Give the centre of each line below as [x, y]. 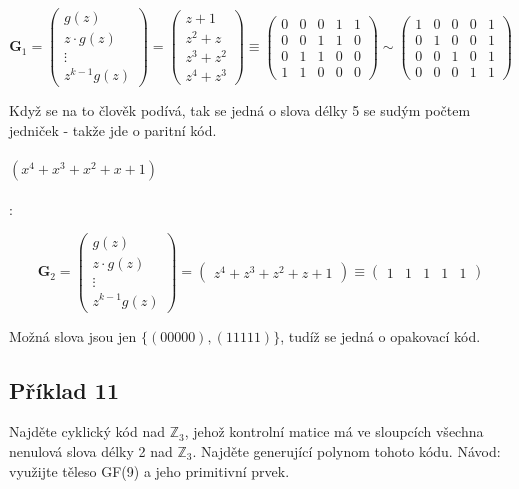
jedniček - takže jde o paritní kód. [113, 129]
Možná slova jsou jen [73, 335]
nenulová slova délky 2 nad [91, 450]
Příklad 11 [64, 389]
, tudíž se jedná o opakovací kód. [380, 335]
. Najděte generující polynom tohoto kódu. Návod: [346, 450]
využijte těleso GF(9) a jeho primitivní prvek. [149, 470]
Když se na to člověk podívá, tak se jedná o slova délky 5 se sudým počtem [240, 110]
